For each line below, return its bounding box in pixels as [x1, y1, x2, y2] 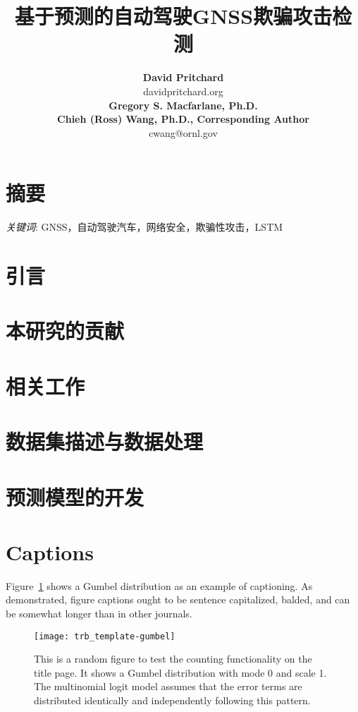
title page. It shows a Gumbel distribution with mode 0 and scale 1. [34, 665, 327, 680]
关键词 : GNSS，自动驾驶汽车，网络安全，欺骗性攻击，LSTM [6, 219, 283, 234]
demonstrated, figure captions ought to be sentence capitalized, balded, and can [6, 592, 350, 607]
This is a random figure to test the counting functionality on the [34, 651, 312, 666]
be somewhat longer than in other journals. [6, 606, 192, 620]
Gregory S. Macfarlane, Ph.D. [109, 97, 258, 112]
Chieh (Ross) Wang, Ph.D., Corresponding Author [57, 111, 309, 126]
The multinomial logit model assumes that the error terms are [34, 679, 302, 694]
